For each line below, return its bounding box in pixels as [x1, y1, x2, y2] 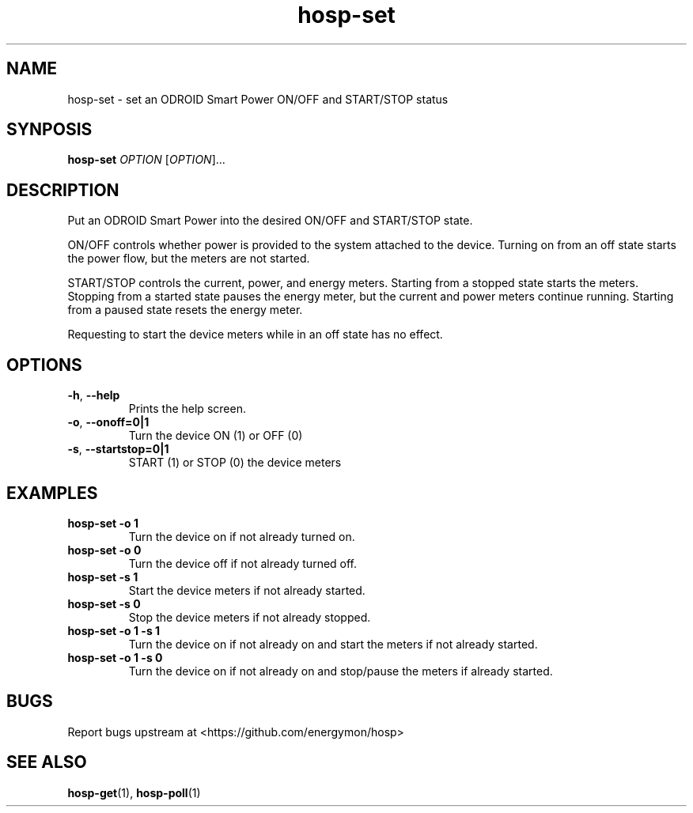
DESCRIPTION [6, 180, 119, 200]
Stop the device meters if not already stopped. [128, 610, 371, 624]
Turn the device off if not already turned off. [128, 556, 358, 570]
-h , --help [67, 388, 120, 403]
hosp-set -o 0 [67, 543, 142, 557]
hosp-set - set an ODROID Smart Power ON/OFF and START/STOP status [67, 92, 449, 106]
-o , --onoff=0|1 [67, 415, 150, 429]
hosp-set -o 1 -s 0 [67, 650, 163, 664]
